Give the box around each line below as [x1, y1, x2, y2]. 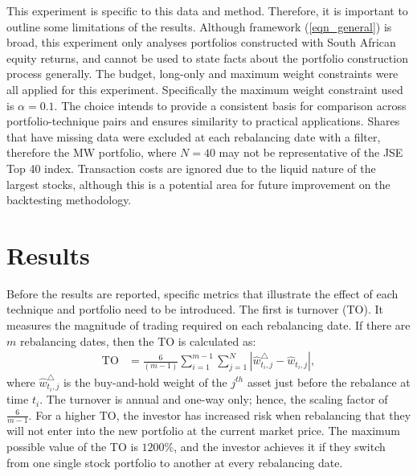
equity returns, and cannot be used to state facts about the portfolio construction [6, 49, 408, 66]
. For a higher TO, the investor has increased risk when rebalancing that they [28, 406, 411, 423]
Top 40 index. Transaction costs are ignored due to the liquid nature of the [6, 159, 376, 176]
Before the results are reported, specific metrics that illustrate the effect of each [6, 285, 399, 302]
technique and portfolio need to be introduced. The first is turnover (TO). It [6, 301, 383, 318]
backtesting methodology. [6, 191, 132, 208]
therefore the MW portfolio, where [6, 144, 177, 161]
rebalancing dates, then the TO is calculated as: [19, 332, 256, 349]
